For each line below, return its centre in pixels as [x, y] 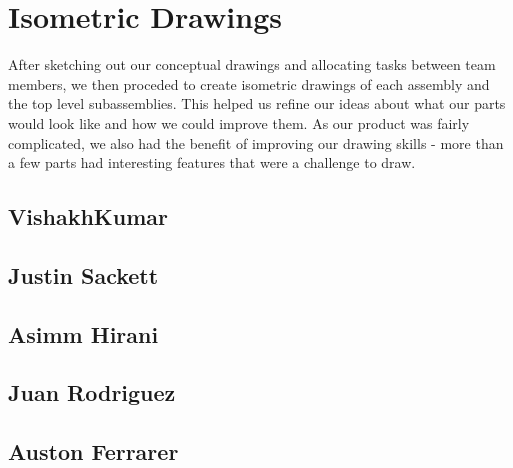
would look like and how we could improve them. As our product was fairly [239, 122]
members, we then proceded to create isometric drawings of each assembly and [249, 83]
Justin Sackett [83, 274]
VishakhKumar [88, 216]
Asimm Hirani [83, 333]
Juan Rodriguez [92, 392]
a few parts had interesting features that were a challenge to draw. [212, 162]
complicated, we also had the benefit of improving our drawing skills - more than [256, 142]
